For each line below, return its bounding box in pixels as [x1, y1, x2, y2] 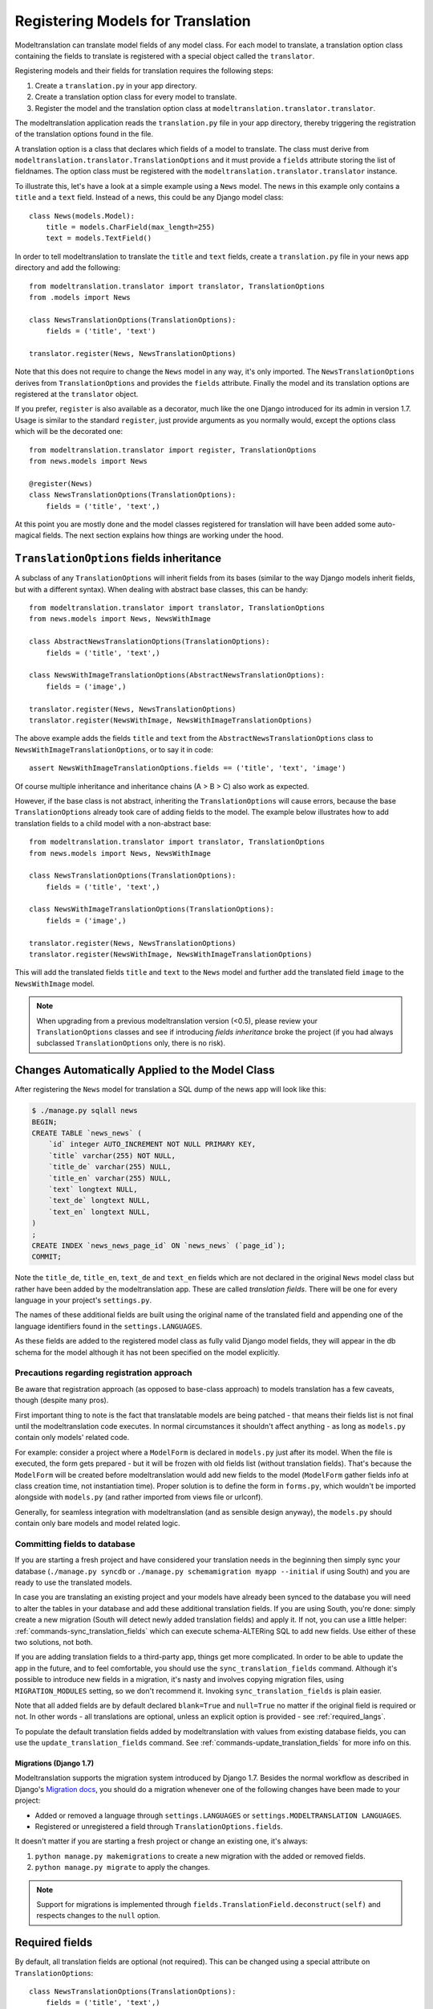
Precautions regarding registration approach [14, 1367, 192, 1378]
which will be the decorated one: [14, 427, 123, 436]
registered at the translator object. [14, 390, 139, 399]
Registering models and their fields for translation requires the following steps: [14, 66, 274, 76]
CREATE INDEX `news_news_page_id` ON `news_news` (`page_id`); [31, 1241, 286, 1250]
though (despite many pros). [14, 1395, 109, 1405]
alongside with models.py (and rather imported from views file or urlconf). [14, 1492, 264, 1502]
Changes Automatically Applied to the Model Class [14, 1063, 275, 1077]
